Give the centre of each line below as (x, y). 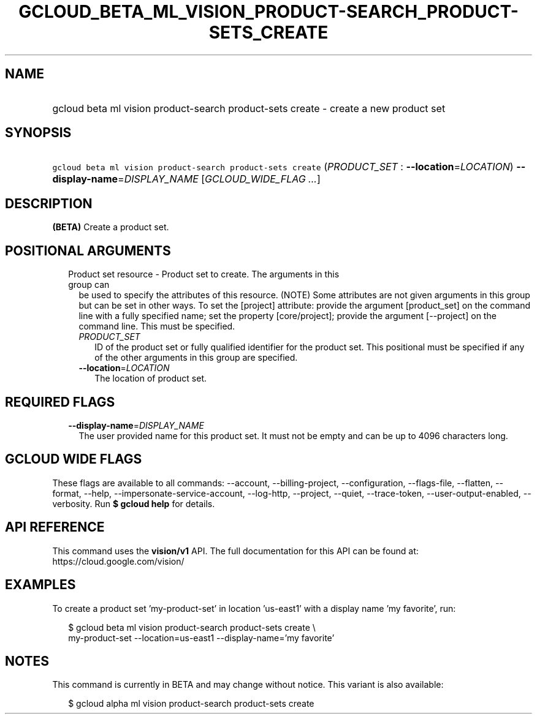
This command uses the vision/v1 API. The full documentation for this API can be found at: (235, 551)
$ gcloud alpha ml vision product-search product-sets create (191, 704)
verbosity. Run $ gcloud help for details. (134, 503)
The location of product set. (151, 378)
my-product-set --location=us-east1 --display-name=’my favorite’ (201, 638)
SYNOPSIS (38, 133)
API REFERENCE (55, 527)
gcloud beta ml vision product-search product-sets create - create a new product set (249, 108)
